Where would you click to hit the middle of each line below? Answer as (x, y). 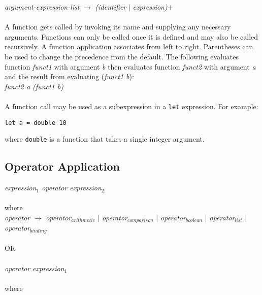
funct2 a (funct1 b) (34, 86)
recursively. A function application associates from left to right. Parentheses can (129, 46)
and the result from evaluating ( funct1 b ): (69, 76)
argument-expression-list (42, 7)
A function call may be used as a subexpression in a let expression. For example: (132, 106)
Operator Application (62, 166)
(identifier (111, 7)
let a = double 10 (36, 123)
